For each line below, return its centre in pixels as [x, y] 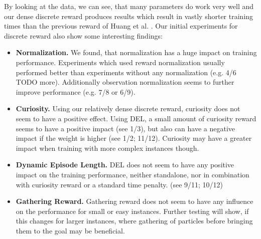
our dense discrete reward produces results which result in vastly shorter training [129, 16]
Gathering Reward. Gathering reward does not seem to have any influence [135, 201]
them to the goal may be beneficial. [70, 230]
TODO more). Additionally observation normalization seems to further [125, 82]
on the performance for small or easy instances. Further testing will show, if [132, 211]
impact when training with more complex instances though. [107, 148]
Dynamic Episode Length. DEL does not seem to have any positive [125, 165]
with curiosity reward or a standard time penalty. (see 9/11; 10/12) [119, 184]
